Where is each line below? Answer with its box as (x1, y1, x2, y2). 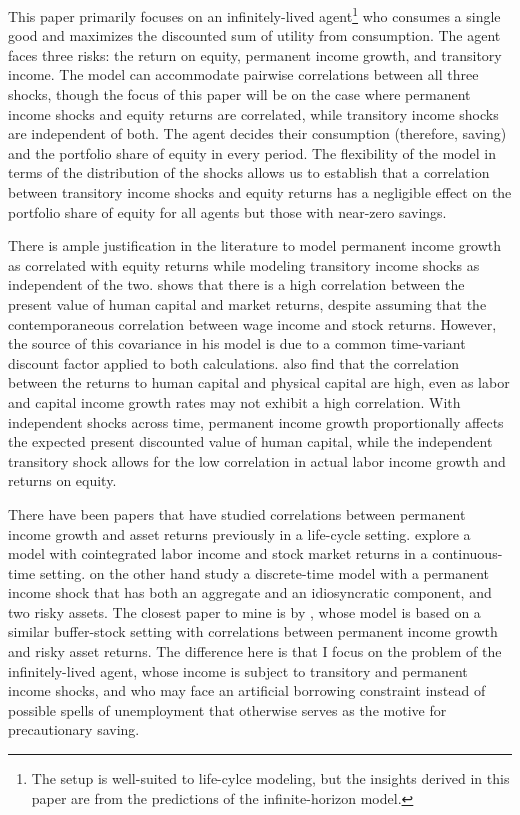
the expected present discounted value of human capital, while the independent (8, 431, 493, 452)
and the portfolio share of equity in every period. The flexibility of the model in (8, 142, 496, 163)
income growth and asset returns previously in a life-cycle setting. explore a (8, 523, 471, 544)
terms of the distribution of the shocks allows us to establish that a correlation (8, 162, 490, 183)
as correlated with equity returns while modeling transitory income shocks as (8, 254, 480, 275)
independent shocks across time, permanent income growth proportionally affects (8, 411, 504, 432)
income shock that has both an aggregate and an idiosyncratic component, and (8, 582, 492, 603)
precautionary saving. (8, 719, 140, 740)
